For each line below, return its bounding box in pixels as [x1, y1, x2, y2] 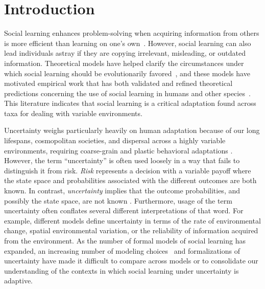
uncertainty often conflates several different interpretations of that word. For [4, 205, 244, 216]
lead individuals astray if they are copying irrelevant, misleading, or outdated [4, 48, 246, 58]
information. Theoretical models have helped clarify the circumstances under [4, 57, 244, 68]
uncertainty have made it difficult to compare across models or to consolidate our [4, 255, 258, 266]
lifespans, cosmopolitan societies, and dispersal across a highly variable [4, 135, 226, 146]
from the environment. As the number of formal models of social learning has [4, 235, 246, 246]
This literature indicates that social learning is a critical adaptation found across [4, 98, 256, 108]
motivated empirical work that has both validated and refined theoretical [4, 78, 233, 88]
